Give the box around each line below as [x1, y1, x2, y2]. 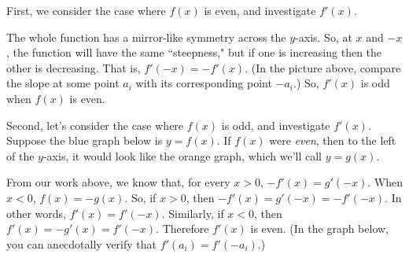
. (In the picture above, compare [245, 59, 401, 76]
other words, [6, 205, 66, 221]
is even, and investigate [204, 2, 316, 18]
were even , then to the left [269, 132, 396, 149]
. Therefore [156, 220, 209, 237]
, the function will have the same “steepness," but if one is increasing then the [6, 44, 382, 61]
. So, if [124, 189, 157, 205]
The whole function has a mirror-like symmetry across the [6, 28, 286, 45]
